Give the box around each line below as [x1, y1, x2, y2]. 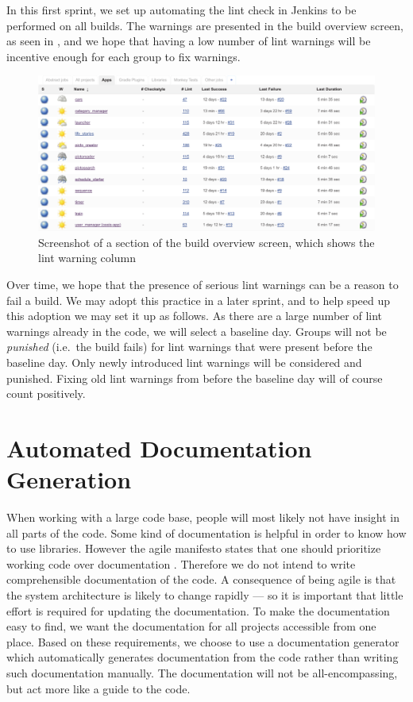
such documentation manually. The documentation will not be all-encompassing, [6, 665, 398, 681]
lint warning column [38, 249, 136, 266]
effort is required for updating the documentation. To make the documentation [6, 602, 390, 619]
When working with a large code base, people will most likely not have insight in [6, 509, 399, 526]
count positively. [6, 385, 86, 402]
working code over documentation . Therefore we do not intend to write [6, 555, 356, 572]
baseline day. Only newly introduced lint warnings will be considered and [6, 353, 362, 370]
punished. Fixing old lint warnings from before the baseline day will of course [6, 369, 383, 386]
